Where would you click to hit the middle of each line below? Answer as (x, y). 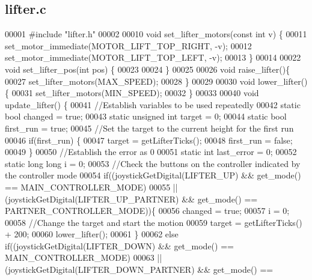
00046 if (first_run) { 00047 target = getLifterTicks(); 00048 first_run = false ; (149, 140)
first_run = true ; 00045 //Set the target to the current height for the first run (149, 128)
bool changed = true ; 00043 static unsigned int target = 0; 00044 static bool (146, 116)
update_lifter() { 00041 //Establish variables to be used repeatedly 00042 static (153, 104)
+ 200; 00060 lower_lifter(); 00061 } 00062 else (92, 234)
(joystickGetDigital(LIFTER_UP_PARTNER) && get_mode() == (131, 199)
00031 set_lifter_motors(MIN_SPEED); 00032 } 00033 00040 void (135, 93)
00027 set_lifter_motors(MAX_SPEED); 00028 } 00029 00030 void (130, 81)
